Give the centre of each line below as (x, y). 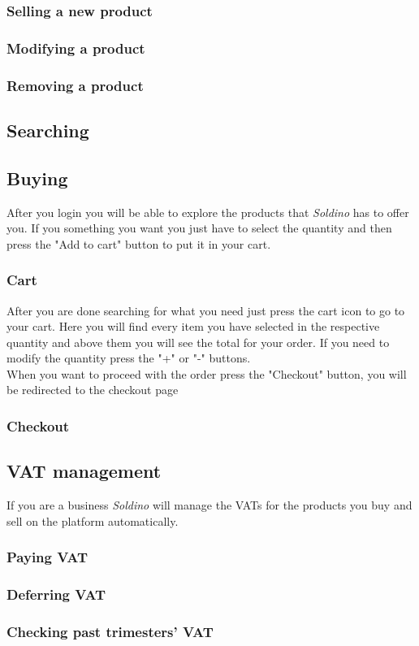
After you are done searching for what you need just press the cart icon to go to (206, 310)
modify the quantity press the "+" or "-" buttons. (129, 358)
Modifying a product (76, 48)
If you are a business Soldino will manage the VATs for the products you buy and (209, 505)
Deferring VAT (56, 594)
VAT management (84, 471)
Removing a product (75, 85)
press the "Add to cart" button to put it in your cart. (139, 243)
